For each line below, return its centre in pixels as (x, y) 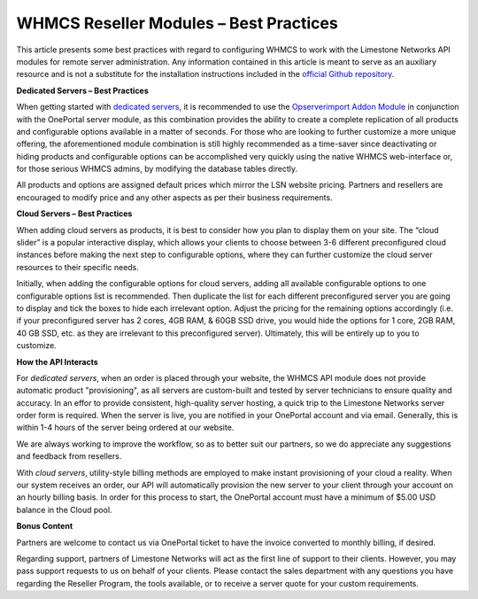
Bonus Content (45, 526)
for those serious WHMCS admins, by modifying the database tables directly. (157, 169)
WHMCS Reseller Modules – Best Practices (177, 23)
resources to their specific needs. (77, 267)
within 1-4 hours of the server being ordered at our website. (125, 428)
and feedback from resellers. (69, 456)
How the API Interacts (58, 362)
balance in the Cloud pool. (64, 510)
